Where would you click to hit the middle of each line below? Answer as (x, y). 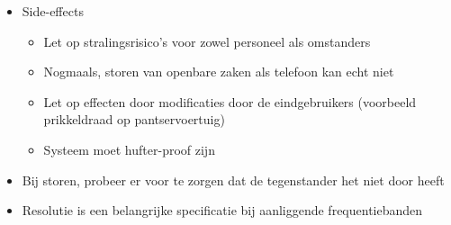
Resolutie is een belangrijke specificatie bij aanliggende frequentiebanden (222, 210)
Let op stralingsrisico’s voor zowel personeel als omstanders (207, 41)
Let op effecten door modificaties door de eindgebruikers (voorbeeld (230, 101)
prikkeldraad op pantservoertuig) (134, 119)
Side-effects (53, 11)
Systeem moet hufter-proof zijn (129, 149)
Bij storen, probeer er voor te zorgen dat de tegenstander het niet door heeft (233, 180)
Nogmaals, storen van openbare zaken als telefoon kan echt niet (219, 72)
